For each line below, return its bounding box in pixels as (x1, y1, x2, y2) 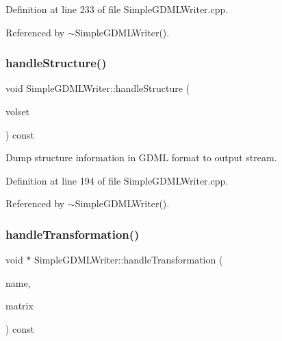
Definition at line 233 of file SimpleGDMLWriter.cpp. (5, 2, 229, 16)
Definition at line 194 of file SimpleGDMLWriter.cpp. (5, 173, 229, 187)
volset (5, 104, 30, 118)
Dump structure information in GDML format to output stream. (5, 150, 277, 165)
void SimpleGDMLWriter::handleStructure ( (5, 81, 190, 95)
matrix (5, 298, 34, 313)
